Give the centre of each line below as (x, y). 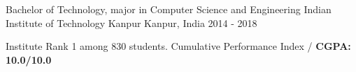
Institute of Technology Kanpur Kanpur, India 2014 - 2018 (131, 22)
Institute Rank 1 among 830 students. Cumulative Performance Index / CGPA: (178, 46)
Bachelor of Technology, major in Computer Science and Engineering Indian (169, 9)
